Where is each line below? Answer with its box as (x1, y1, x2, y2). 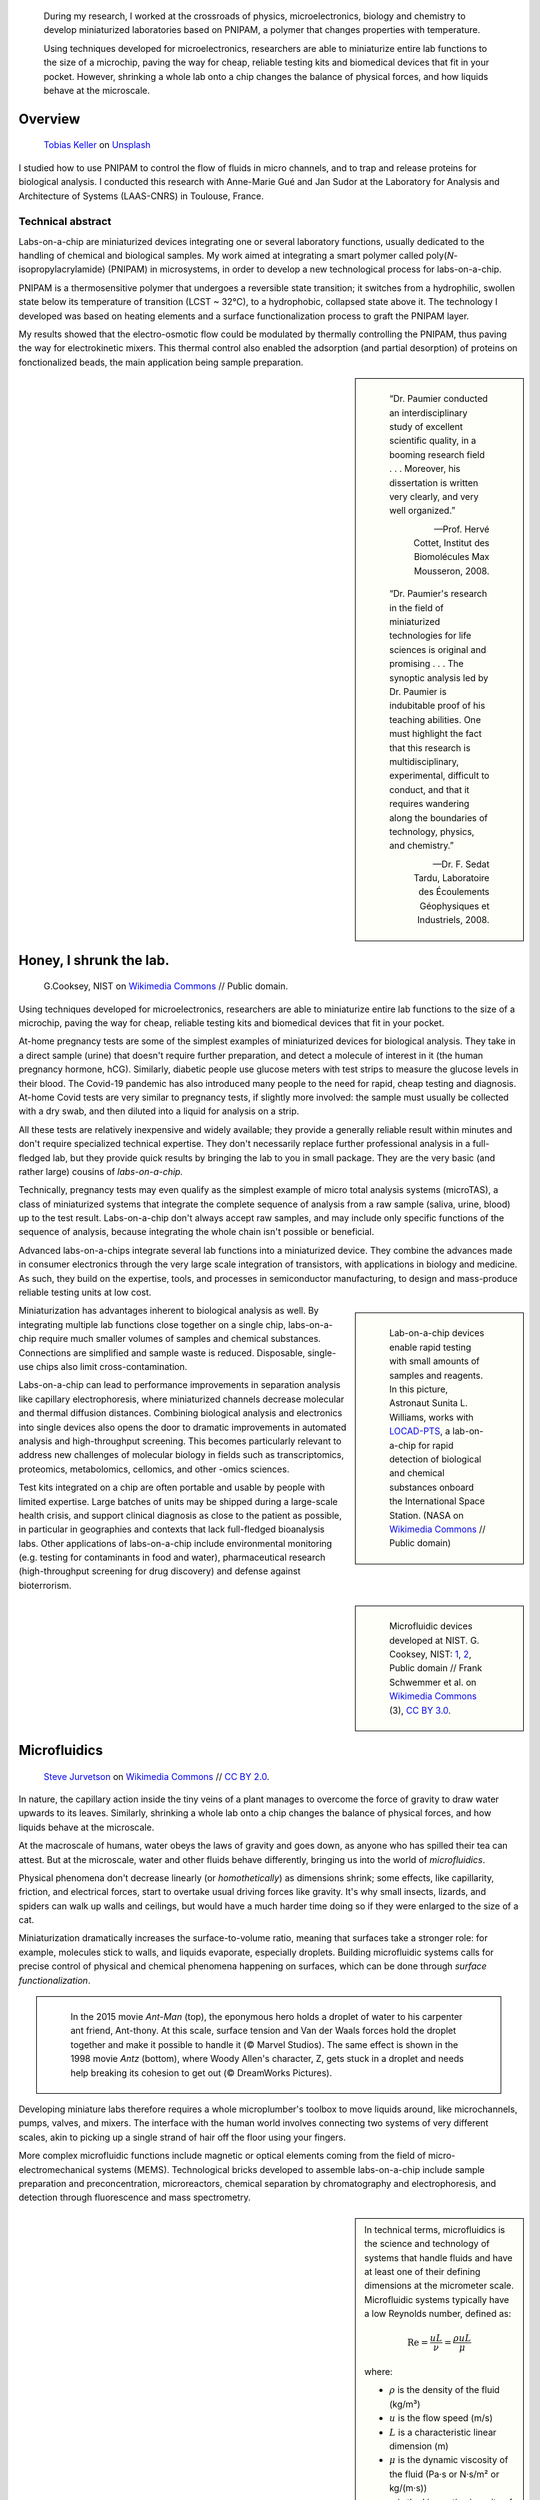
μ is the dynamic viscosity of (389, 2454, 509, 2466)
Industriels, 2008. (416, 914, 490, 926)
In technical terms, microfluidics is (364, 2223, 505, 2235)
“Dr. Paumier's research (389, 588, 488, 600)
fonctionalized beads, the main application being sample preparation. (18, 356, 304, 368)
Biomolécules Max (413, 551, 490, 563)
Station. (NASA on (389, 1509, 464, 1521)
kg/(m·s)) (389, 2482, 428, 2494)
